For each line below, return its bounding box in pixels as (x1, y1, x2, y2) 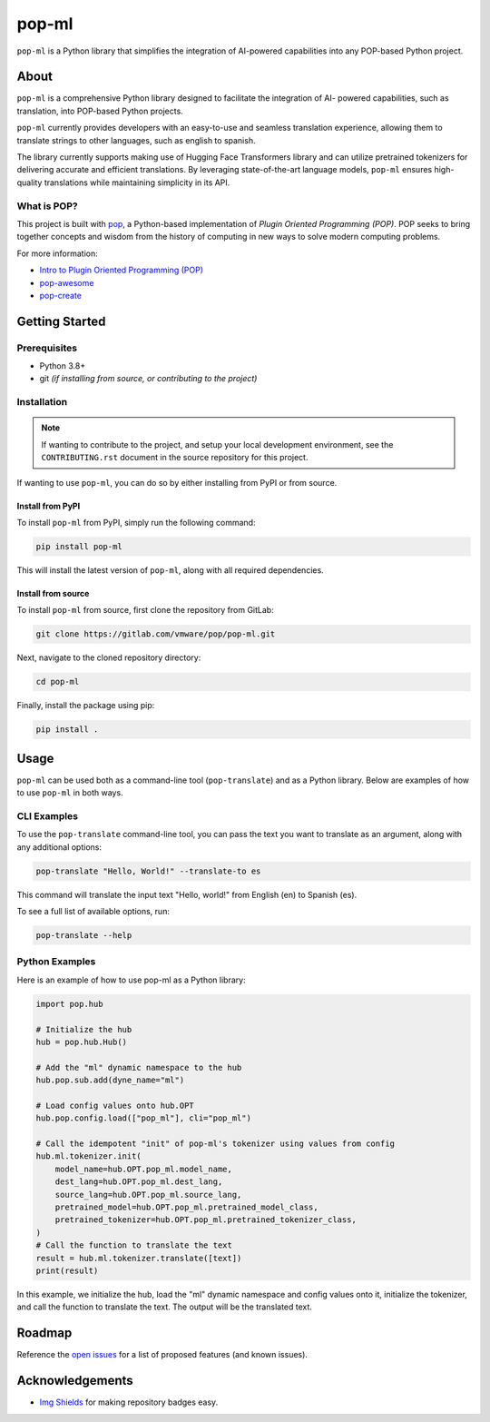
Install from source (16, 588, 90, 598)
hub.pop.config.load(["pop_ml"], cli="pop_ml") (35, 1113, 251, 1123)
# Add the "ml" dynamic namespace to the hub (35, 1062, 242, 1072)
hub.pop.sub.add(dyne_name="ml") (35, 1075, 185, 1085)
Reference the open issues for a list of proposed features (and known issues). (16, 1349, 309, 1360)
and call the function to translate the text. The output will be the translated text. (16, 1301, 313, 1312)
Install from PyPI (16, 500, 81, 511)
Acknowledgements (16, 1373, 133, 1388)
